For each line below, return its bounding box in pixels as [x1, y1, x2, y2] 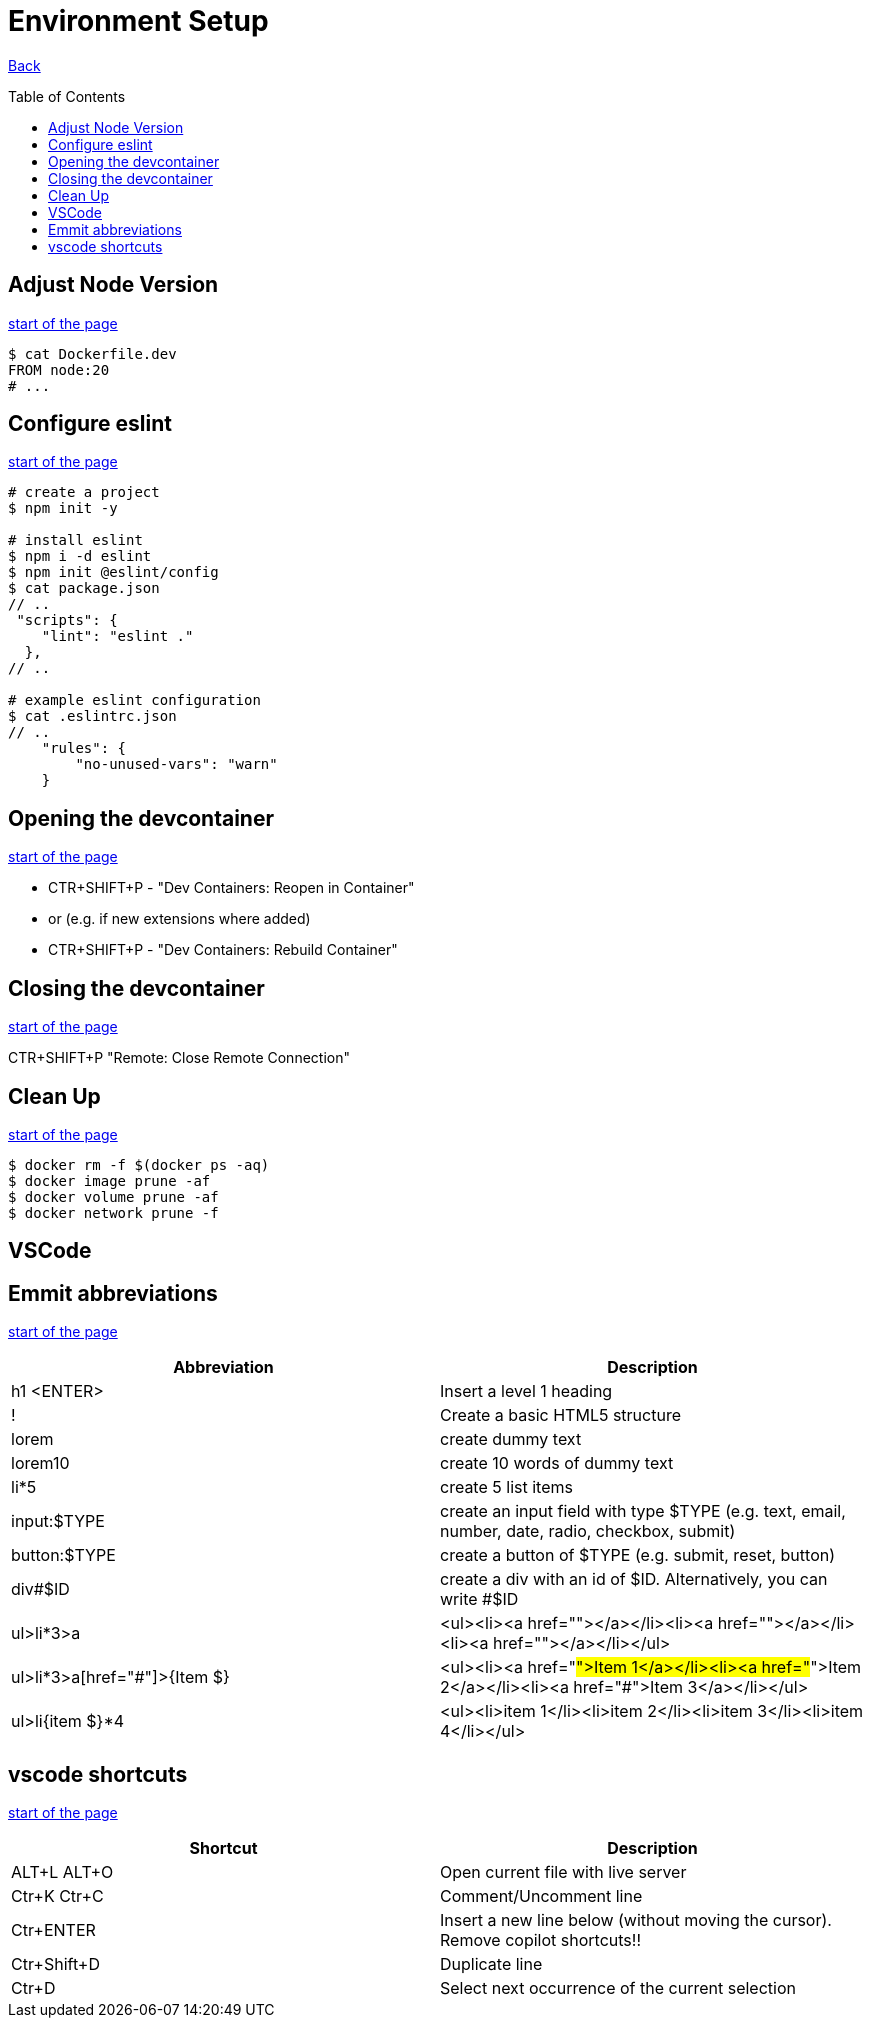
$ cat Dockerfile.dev [8, 345, 177, 362]
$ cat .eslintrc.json [8, 708, 177, 725]
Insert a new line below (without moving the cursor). [440, 1910, 832, 1931]
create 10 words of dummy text [440, 1453, 674, 1474]
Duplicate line [440, 1954, 543, 1975]
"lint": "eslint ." [41, 628, 194, 645]
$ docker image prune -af [8, 1172, 211, 1189]
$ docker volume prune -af [8, 1188, 219, 1205]
